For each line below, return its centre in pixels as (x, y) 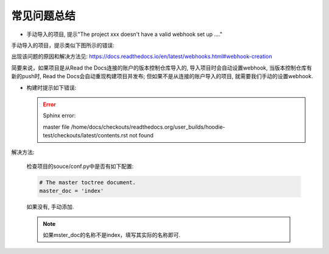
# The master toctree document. (88, 182)
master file (56, 127)
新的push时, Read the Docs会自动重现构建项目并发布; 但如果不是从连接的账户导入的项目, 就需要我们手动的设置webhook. (162, 76)
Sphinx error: (59, 115)
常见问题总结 (44, 16)
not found (141, 136)
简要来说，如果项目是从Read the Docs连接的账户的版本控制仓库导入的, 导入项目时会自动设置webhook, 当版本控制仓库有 (161, 68)
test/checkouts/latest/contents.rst (85, 136)
